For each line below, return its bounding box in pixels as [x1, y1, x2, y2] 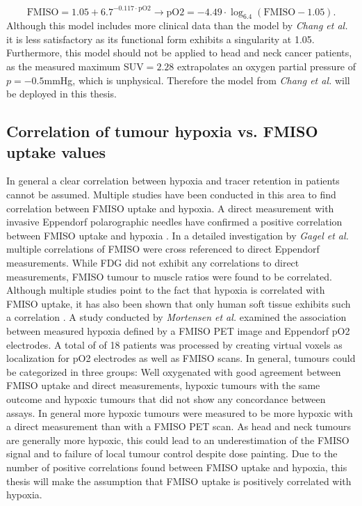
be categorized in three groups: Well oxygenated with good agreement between [6, 364, 341, 379]
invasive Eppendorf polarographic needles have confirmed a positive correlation [6, 214, 343, 229]
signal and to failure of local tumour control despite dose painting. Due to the [6, 446, 338, 461]
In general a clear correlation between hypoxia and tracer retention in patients [6, 173, 340, 188]
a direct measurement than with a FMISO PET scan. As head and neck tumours [6, 419, 352, 434]
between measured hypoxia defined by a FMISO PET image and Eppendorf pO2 [6, 323, 350, 338]
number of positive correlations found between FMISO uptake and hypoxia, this [6, 459, 347, 474]
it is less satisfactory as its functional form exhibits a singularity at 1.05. [6, 31, 315, 46]
